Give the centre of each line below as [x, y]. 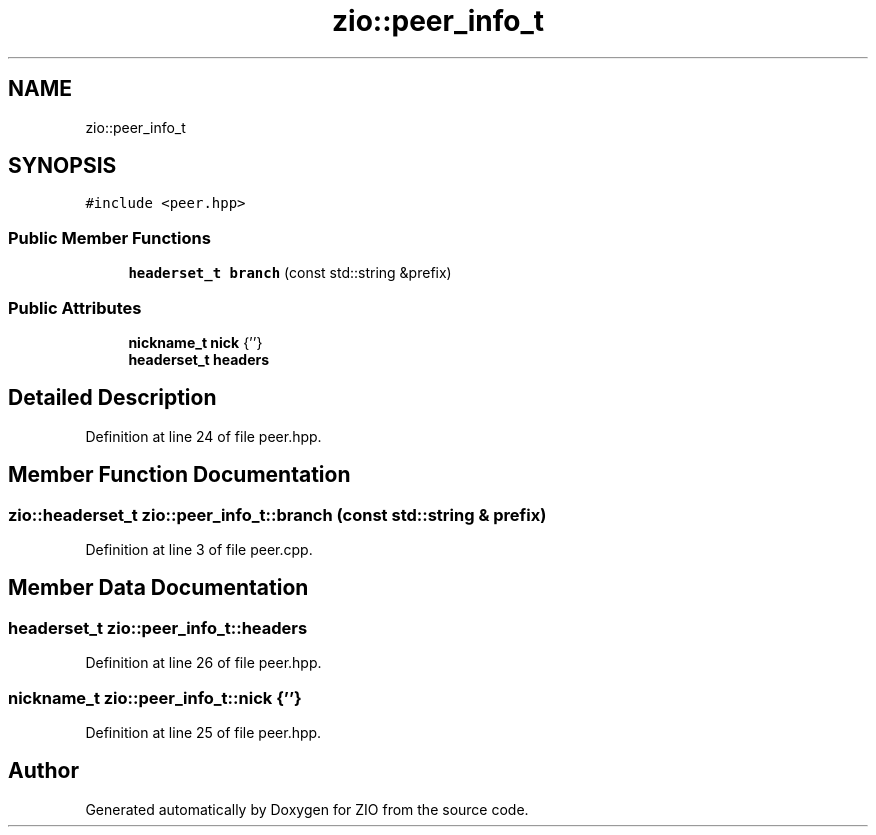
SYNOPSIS [62, 166]
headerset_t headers [199, 359]
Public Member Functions [109, 237]
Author [43, 771]
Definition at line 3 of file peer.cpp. [199, 549]
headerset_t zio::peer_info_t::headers [158, 627]
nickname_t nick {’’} [195, 342]
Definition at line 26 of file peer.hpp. [203, 663]
